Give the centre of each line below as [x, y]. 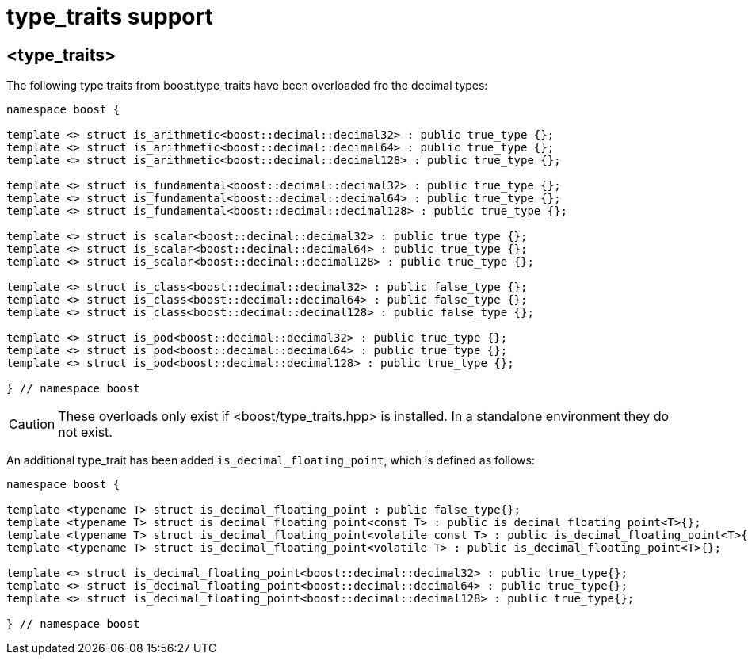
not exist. [85, 432]
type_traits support [110, 17]
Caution [32, 424]
